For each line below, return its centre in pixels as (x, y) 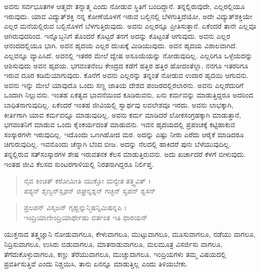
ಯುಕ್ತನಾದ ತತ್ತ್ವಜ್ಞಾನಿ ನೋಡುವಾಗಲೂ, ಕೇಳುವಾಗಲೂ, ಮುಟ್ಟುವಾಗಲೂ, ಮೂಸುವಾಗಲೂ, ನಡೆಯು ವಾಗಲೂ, (130, 234)
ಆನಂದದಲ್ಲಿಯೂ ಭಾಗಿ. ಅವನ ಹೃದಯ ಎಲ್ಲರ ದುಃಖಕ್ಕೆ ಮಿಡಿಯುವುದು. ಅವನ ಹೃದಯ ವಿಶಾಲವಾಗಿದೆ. (121, 46)
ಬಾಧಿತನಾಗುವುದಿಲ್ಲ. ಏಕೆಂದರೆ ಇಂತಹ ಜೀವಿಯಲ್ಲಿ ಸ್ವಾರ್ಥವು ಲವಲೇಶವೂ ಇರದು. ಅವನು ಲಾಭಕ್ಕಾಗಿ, (119, 104)
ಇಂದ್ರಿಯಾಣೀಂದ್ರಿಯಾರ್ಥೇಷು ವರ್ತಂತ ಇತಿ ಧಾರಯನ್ (86, 217)
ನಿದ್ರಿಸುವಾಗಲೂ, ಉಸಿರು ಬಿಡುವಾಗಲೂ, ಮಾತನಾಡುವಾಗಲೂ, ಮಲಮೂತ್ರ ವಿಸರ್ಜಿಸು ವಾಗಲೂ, (113, 244)
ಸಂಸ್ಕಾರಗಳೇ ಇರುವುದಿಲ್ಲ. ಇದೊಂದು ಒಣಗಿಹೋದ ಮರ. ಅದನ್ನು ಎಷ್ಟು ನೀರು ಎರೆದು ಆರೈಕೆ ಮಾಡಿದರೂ (124, 134)
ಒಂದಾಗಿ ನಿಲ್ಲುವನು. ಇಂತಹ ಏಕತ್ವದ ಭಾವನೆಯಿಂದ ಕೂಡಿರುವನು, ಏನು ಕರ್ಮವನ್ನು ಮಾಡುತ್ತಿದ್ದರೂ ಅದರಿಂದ (129, 95)
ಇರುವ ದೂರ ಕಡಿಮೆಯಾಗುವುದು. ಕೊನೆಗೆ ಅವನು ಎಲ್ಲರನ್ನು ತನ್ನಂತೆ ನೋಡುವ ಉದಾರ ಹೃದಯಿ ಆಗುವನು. (126, 75)
